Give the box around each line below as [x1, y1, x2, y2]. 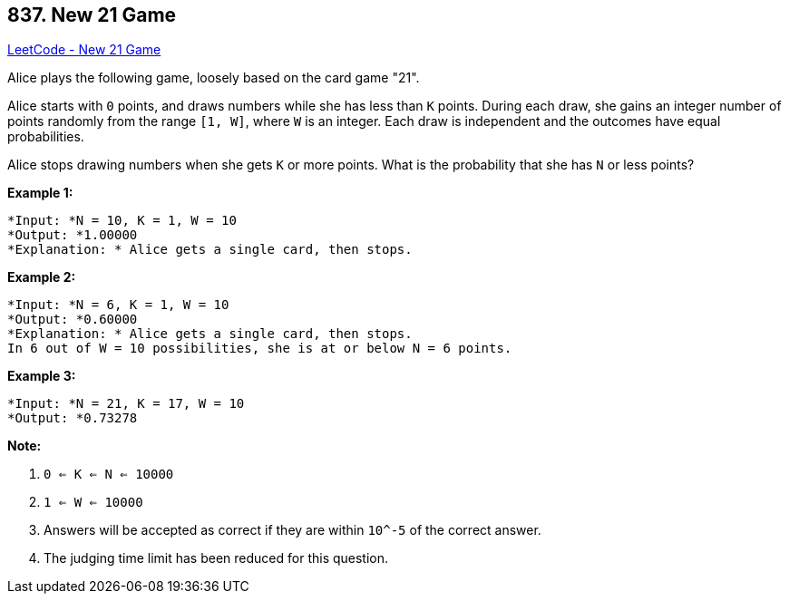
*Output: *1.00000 [7, 228, 138, 243]
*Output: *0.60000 [7, 312, 138, 327]
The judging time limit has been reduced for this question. [44, 550, 389, 567]
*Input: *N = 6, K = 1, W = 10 [7, 297, 229, 313]
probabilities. [7, 129, 84, 145]
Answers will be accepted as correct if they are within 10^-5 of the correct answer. [44, 522, 541, 538]
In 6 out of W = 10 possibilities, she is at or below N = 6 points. [7, 341, 512, 356]
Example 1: [7, 185, 73, 201]
